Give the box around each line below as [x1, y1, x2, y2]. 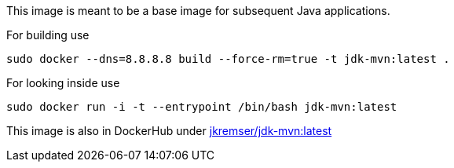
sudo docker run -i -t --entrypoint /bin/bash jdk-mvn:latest [6, 100, 397, 113]
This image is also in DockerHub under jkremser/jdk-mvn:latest [6, 124, 332, 137]
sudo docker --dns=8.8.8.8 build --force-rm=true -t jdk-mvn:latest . [6, 53, 450, 65]
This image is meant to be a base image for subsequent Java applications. [6, 4, 390, 17]
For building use [6, 28, 90, 42]
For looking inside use [6, 76, 120, 89]
